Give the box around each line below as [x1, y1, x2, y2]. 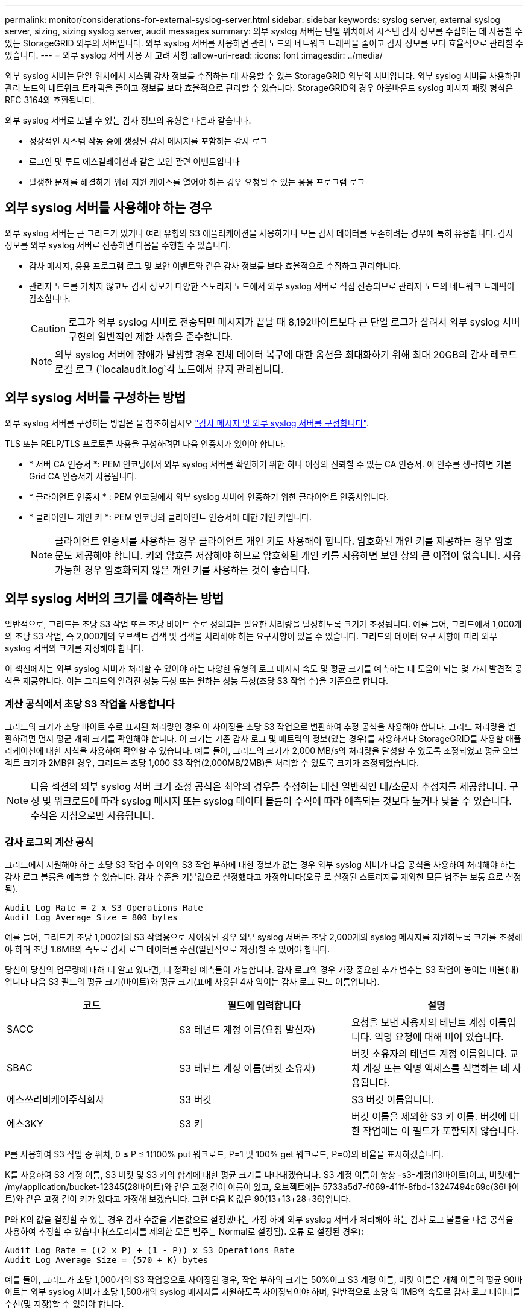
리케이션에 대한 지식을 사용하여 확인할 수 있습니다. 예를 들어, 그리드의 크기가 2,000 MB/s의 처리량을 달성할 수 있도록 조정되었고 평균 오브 [5, 745, 518, 756]
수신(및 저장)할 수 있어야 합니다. [5, 1299, 124, 1309]
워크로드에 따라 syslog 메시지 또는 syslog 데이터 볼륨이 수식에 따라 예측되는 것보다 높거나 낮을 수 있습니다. [54, 795, 512, 808]
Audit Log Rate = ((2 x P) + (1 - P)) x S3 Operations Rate [5, 1245, 295, 1256]
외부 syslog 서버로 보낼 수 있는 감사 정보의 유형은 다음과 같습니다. [5, 115, 251, 125]
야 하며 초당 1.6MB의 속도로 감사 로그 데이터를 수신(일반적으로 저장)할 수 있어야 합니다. [5, 944, 330, 955]
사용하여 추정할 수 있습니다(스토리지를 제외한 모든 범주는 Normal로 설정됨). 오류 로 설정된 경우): [5, 1226, 364, 1237]
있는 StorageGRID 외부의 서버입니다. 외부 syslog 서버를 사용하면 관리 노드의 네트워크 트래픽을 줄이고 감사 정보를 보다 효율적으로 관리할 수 [5, 38, 523, 48]
